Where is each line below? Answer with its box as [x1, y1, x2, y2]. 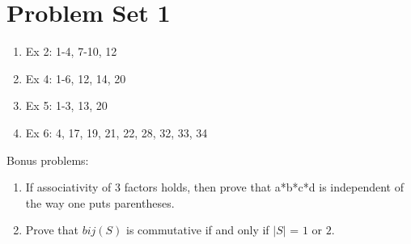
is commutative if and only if [126, 221, 269, 238]
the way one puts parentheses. [25, 194, 175, 211]
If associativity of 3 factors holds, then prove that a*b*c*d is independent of [25, 179, 404, 196]
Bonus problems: [6, 151, 89, 168]
